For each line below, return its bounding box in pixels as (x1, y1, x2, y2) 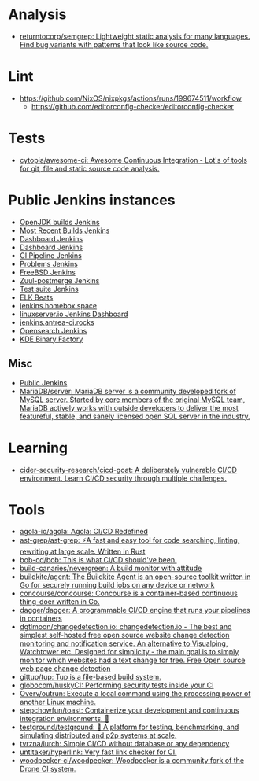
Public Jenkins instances (8, 191, 176, 209)
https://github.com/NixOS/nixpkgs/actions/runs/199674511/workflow (19, 93, 242, 103)
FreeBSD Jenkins (19, 267, 76, 277)
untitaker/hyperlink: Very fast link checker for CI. (19, 747, 177, 757)
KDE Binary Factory (19, 334, 83, 344)
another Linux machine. (19, 698, 97, 707)
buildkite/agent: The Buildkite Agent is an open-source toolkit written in (19, 572, 251, 581)
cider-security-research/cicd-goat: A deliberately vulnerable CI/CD (19, 465, 238, 474)
